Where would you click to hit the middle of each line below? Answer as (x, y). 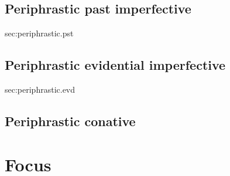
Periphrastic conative (70, 121)
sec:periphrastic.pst (39, 33)
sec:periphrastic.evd (40, 89)
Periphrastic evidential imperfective (115, 65)
